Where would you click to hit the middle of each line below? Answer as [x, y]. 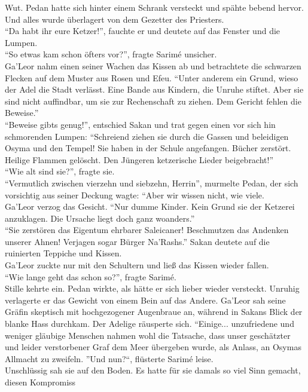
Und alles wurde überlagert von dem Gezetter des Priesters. [115, 19]
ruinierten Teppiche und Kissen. [63, 253]
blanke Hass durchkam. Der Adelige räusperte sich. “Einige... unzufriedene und [150, 324]
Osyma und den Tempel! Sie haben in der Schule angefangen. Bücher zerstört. [148, 148]
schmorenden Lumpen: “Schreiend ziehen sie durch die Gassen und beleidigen [147, 136]
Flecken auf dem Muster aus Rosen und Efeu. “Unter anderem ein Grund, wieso [152, 77]
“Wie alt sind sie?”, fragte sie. [60, 171]
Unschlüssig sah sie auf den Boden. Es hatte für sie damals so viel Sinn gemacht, [153, 370]
